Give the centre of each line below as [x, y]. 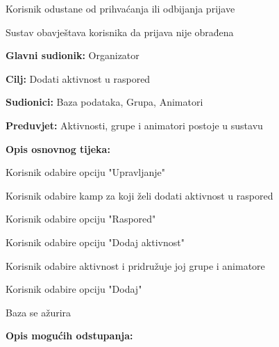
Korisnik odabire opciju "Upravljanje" [86, 172]
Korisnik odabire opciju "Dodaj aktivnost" [95, 242]
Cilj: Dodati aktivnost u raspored [78, 78]
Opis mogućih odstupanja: [69, 336]
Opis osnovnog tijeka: [58, 148]
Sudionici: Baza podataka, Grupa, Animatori [104, 102]
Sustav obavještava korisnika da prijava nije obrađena [120, 32]
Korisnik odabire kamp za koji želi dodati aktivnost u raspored [139, 195]
